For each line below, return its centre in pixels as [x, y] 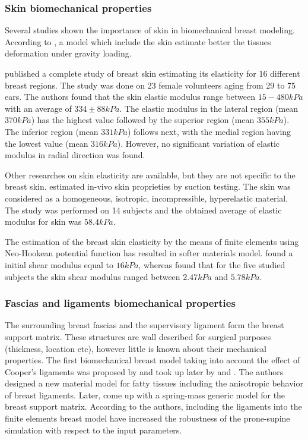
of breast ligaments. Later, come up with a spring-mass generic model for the [145, 395]
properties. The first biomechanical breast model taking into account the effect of [153, 360]
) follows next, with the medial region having [209, 131]
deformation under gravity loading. [68, 53]
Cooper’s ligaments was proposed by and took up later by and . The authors [144, 371]
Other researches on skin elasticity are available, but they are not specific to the [150, 175]
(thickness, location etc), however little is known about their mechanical [136, 348]
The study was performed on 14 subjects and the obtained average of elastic [143, 210]
